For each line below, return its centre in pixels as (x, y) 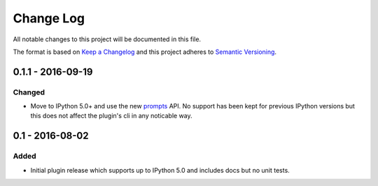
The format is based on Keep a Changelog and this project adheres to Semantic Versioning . (145, 52)
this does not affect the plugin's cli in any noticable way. (111, 116)
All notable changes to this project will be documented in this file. (107, 39)
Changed (29, 92)
